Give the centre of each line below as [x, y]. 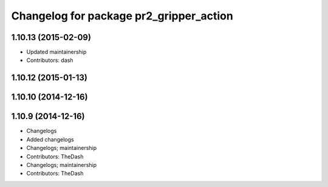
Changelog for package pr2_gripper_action [122, 16]
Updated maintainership [56, 52]
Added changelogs [50, 139]
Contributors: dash [50, 60]
